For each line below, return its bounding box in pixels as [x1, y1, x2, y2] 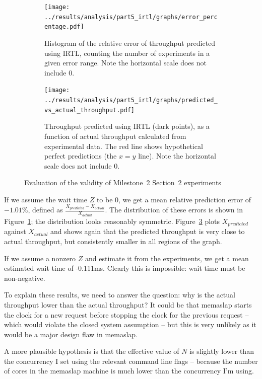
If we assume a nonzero [4, 253, 76, 263]
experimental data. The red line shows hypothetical [44, 140, 203, 151]
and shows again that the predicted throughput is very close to [50, 226, 245, 237]
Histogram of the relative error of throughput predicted [44, 37, 216, 48]
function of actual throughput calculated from [44, 130, 186, 141]
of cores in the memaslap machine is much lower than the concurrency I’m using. [4, 365, 254, 376]
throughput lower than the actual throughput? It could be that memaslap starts [4, 299, 252, 310]
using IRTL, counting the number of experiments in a [44, 47, 210, 58]
